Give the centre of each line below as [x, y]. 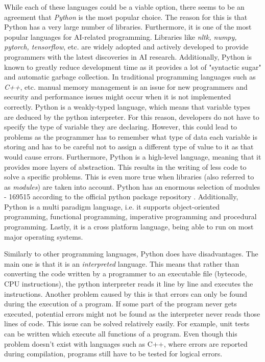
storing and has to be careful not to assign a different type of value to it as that [129, 147]
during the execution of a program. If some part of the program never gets [121, 304]
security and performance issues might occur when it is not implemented [118, 97]
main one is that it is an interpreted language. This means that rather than [122, 263]
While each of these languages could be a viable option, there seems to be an [124, 7]
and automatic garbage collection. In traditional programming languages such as [130, 77]
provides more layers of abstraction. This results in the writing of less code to [125, 166]
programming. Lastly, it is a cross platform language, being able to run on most [129, 227]
